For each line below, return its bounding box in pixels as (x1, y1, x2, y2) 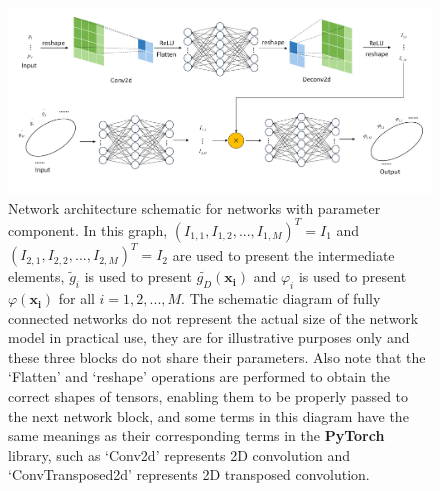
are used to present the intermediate (172, 244, 395, 265)
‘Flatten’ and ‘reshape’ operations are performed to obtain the (8, 366, 391, 387)
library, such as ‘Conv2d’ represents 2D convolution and (8, 444, 351, 465)
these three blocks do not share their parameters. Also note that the (8, 346, 426, 367)
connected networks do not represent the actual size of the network (8, 307, 419, 328)
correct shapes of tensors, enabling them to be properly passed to (8, 386, 409, 407)
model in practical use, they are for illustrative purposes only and (8, 327, 410, 348)
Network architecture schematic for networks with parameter (8, 197, 381, 218)
